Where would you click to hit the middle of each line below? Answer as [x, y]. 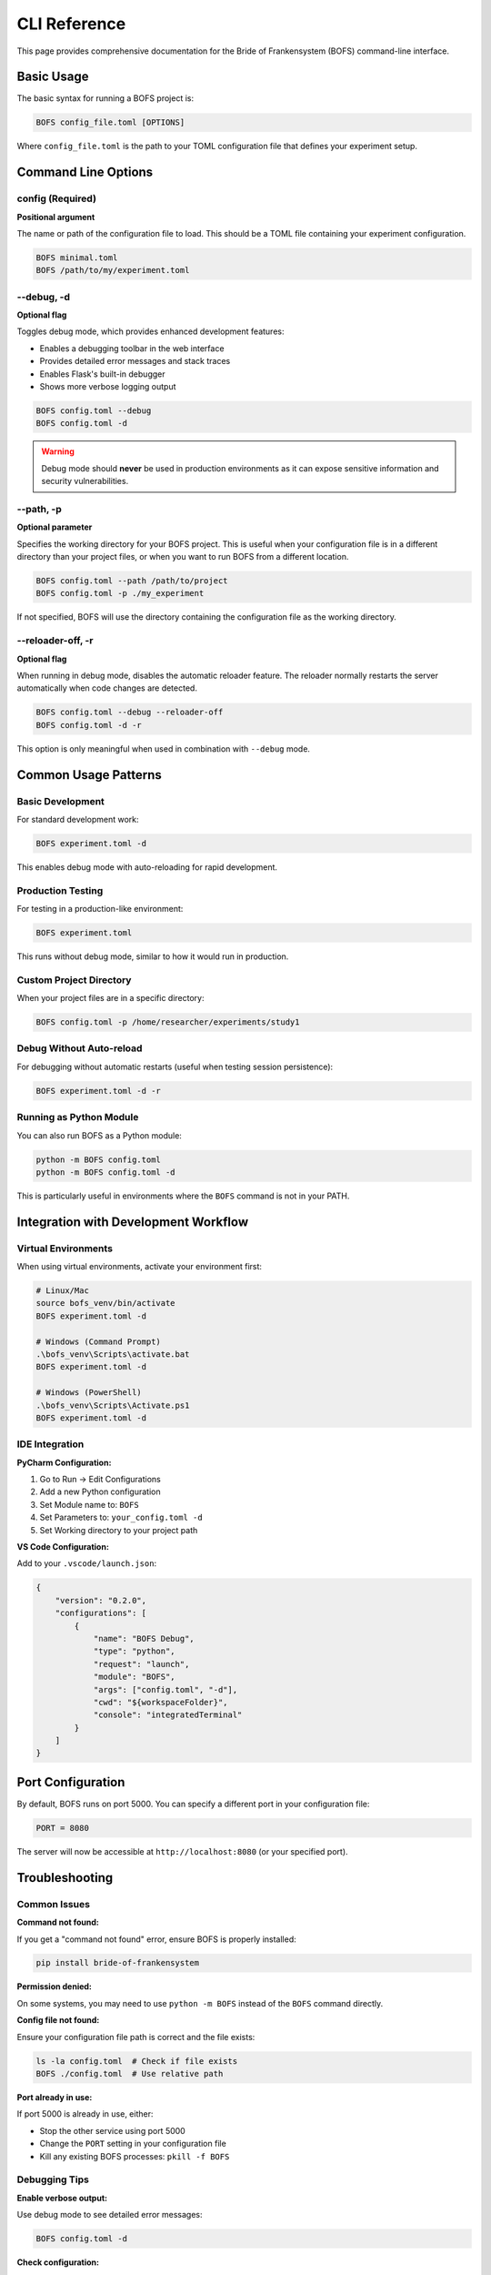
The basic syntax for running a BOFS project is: [105, 98]
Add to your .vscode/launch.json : [87, 1563]
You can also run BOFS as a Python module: [99, 1135]
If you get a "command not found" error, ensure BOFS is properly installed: [157, 1939]
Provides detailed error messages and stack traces [135, 361]
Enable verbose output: [62, 2198]
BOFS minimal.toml [77, 258]
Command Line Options [85, 172]
